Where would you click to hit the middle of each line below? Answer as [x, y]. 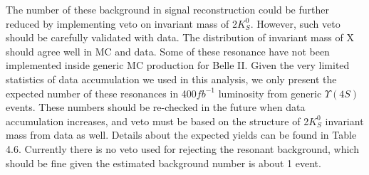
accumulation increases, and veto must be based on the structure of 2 [157, 121]
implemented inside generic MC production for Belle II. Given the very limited [178, 65]
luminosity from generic [270, 93]
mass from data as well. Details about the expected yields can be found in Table [181, 135]
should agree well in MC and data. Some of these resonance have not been [168, 51]
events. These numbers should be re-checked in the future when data [156, 107]
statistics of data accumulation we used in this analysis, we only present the [171, 79]
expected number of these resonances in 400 [101, 93]
